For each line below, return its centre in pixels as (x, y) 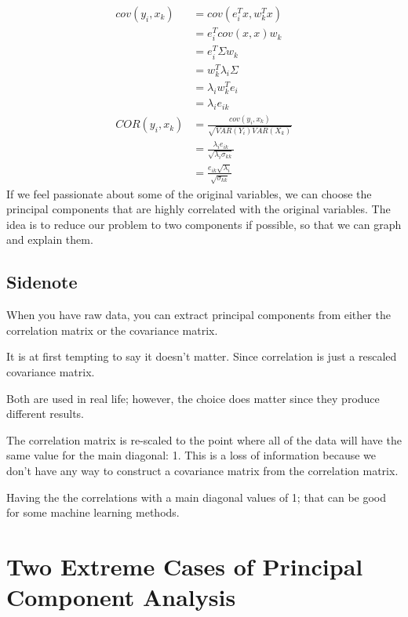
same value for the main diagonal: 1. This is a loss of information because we (191, 455)
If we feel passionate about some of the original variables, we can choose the (189, 193)
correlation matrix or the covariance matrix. (112, 330)
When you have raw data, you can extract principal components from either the (199, 315)
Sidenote (42, 282)
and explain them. (50, 240)
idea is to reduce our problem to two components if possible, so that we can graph (204, 224)
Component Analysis (121, 597)
